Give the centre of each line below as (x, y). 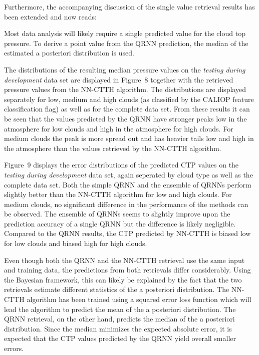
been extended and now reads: (50, 16)
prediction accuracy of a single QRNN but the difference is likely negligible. (120, 223)
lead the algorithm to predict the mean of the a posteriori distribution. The (120, 309)
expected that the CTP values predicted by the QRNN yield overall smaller (120, 338)
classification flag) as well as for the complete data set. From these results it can (127, 109)
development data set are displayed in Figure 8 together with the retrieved (119, 79)
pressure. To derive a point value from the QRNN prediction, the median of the (126, 43)
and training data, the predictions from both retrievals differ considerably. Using (127, 270)
